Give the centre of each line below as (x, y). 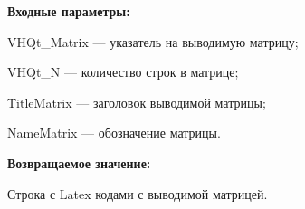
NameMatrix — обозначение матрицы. (114, 133)
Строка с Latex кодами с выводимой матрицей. (138, 193)
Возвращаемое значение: (79, 162)
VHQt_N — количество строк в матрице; (123, 72)
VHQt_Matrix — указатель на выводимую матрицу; (153, 41)
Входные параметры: (69, 11)
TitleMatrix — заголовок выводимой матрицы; (137, 102)
